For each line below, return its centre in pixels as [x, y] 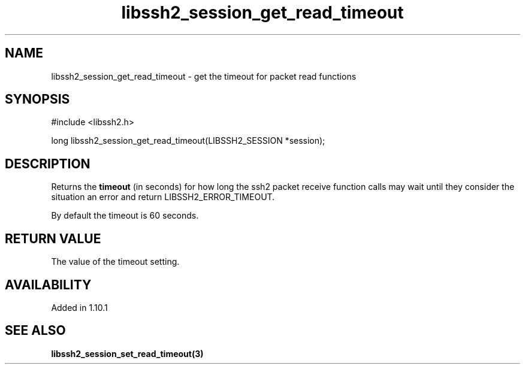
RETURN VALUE [53, 238]
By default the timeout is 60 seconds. [125, 216]
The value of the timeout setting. [115, 262]
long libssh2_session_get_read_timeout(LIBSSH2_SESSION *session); [188, 141]
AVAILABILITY [48, 285]
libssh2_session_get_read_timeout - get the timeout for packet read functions [204, 76]
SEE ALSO [35, 331]
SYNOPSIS [37, 99]
